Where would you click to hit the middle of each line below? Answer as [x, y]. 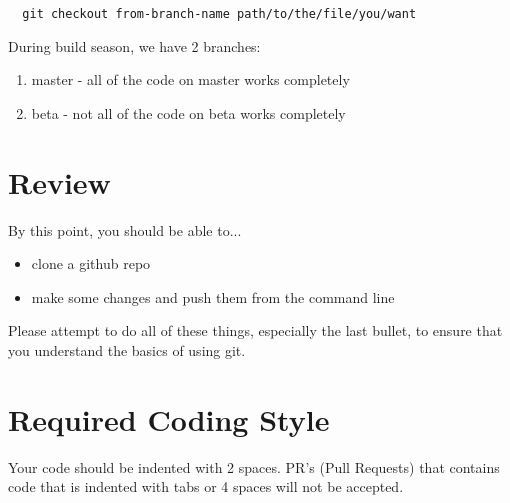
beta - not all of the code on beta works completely [188, 112]
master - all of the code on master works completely [190, 79]
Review [59, 181]
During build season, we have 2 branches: [134, 45]
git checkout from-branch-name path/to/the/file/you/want [219, 14]
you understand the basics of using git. [127, 349]
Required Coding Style [169, 418]
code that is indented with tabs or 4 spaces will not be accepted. [206, 486]
